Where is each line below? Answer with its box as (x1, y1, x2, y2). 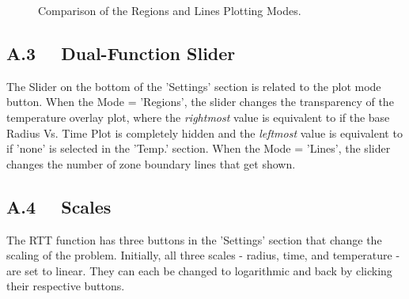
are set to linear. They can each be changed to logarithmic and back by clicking (6, 262, 392, 278)
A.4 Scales (6, 194, 112, 218)
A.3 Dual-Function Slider (6, 40, 236, 65)
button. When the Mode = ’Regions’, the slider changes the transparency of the (6, 93, 394, 110)
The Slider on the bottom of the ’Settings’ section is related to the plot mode (6, 78, 381, 94)
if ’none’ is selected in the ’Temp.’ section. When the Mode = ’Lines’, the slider (6, 140, 391, 157)
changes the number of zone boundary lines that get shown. (6, 155, 296, 172)
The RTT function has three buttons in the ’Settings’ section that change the (6, 231, 382, 248)
